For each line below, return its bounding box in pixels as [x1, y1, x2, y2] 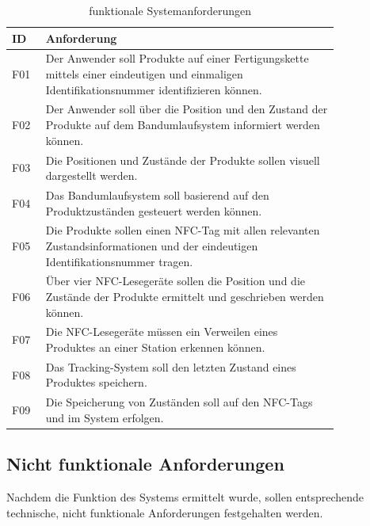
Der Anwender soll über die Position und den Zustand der [45, 101, 328, 117]
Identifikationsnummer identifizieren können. [45, 81, 262, 97]
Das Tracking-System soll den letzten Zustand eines [45, 358, 296, 375]
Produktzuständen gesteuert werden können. [45, 202, 262, 219]
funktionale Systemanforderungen [89, 2, 252, 18]
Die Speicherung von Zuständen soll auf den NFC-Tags [45, 394, 313, 410]
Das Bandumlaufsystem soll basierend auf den [45, 186, 269, 203]
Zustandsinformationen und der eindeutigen [45, 237, 258, 253]
